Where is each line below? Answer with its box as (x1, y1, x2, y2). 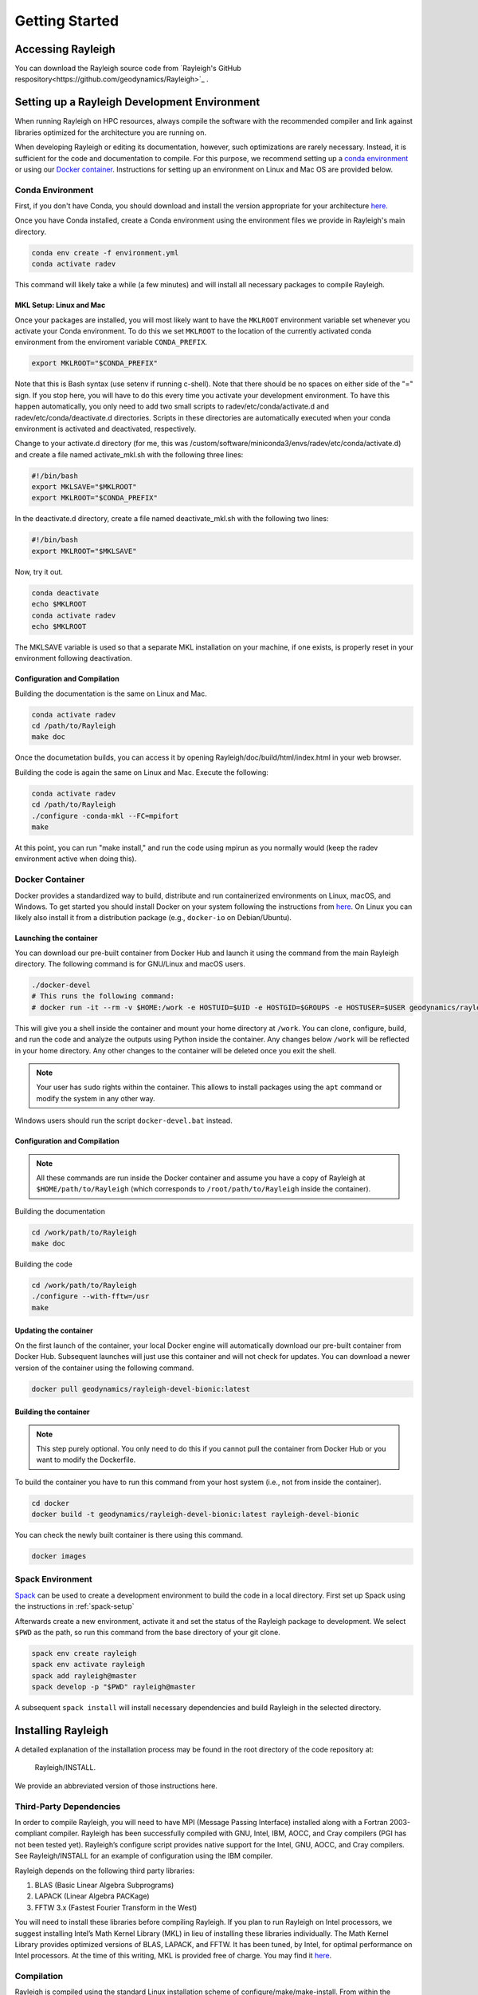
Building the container (14, 1407, 91, 1416)
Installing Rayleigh (14, 1724, 109, 1737)
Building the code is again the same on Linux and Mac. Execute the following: (14, 767, 268, 777)
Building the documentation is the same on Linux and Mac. (14, 689, 207, 698)
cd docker (31, 1499, 70, 1507)
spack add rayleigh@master (31, 1671, 137, 1680)
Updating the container (14, 1325, 93, 1336)
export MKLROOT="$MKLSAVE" (31, 547, 137, 555)
